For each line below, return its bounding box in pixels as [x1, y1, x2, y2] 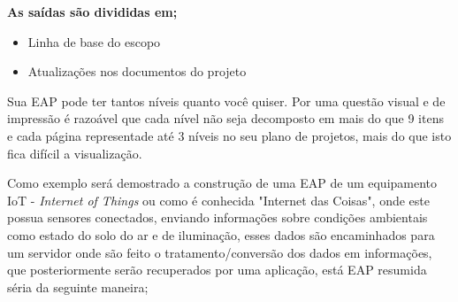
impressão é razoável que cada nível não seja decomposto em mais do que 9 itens [7, 109, 444, 128]
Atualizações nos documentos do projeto [27, 62, 247, 81]
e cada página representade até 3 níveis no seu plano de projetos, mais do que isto [7, 126, 452, 144]
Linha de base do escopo [27, 32, 161, 50]
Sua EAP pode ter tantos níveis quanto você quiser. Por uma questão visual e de [7, 91, 446, 110]
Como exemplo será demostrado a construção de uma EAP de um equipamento [7, 174, 438, 192]
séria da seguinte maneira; [7, 277, 149, 296]
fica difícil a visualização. [7, 143, 142, 162]
